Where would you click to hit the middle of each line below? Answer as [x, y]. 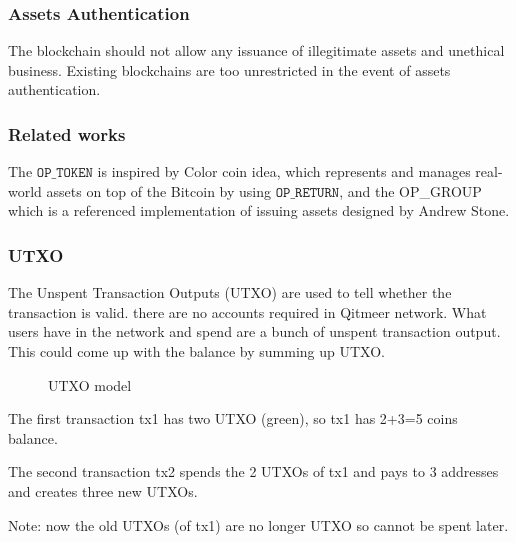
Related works [67, 133]
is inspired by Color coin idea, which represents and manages [284, 171]
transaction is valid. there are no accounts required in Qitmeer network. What [247, 311]
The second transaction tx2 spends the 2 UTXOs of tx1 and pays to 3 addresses [253, 471]
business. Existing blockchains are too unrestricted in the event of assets [229, 69]
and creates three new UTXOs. [103, 490]
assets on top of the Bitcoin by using [159, 190]
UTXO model [90, 384]
